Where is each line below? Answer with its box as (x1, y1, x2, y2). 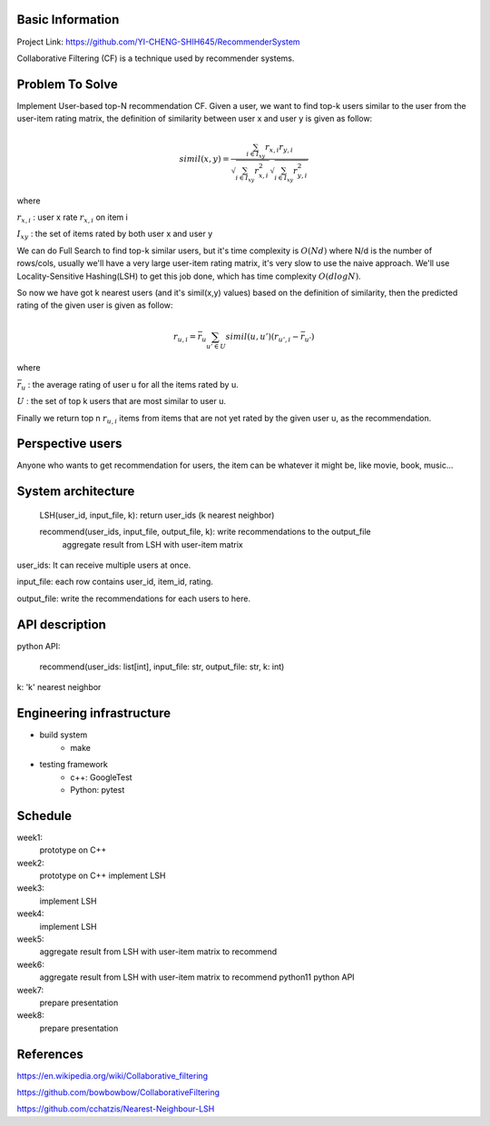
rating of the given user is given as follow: (16, 300, 173, 311)
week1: (16, 832, 43, 843)
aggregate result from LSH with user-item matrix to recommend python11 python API (39, 972, 355, 983)
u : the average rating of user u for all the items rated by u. (21, 379, 240, 392)
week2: (16, 857, 44, 868)
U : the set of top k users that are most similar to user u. (16, 396, 227, 407)
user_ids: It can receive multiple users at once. (16, 559, 191, 570)
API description (16, 617, 106, 632)
